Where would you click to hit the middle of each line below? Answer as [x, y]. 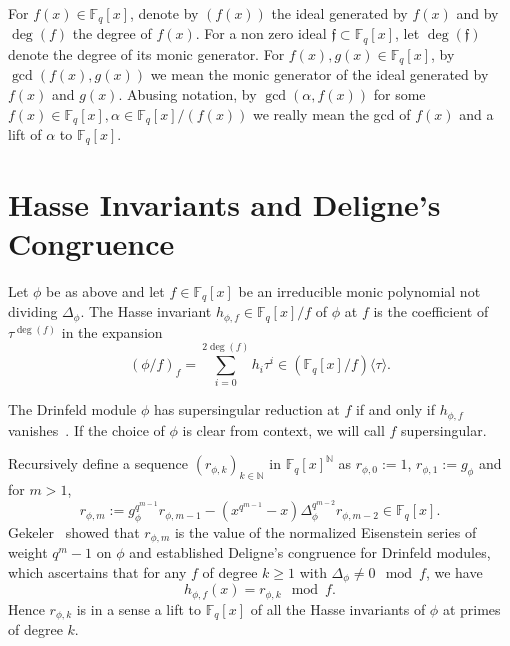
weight [28, 552]
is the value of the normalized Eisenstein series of [325, 531]
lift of [25, 134]
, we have [454, 572]
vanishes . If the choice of [86, 429]
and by [477, 13]
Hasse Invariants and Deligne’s [224, 203]
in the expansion [112, 331]
